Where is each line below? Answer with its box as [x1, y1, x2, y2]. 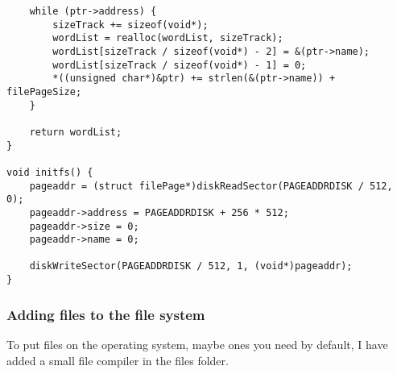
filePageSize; [6, 85, 82, 98]
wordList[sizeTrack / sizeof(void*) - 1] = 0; [52, 59, 307, 71]
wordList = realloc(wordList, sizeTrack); [52, 32, 283, 44]
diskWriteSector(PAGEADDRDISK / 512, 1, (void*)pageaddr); [29, 260, 353, 272]
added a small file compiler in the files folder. [6, 351, 229, 368]
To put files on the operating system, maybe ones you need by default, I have [6, 336, 388, 352]
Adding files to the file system [6, 304, 205, 324]
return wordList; [29, 126, 122, 138]
